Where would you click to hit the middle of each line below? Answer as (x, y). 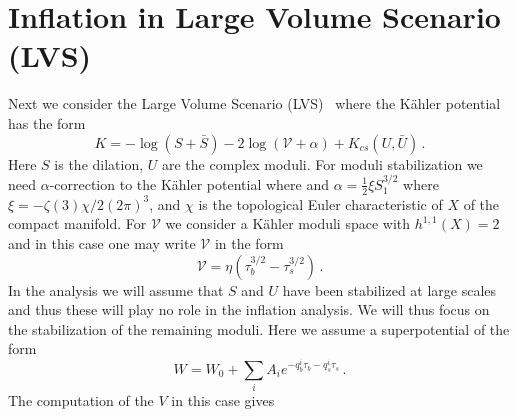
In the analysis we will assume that (116, 289)
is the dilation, (99, 163)
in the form (249, 242)
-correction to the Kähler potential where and (189, 183)
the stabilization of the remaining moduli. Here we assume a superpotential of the (259, 328)
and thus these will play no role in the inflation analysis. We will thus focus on (249, 309)
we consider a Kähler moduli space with (288, 223)
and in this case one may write (102, 242)
